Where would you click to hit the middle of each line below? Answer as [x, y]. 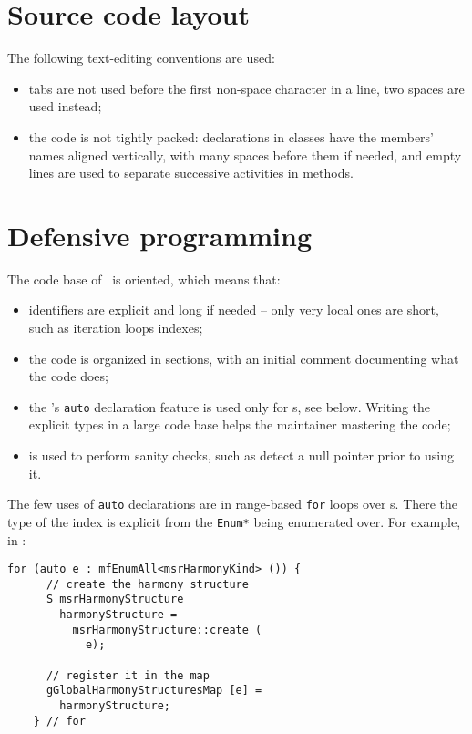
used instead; [65, 106]
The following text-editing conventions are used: [141, 58]
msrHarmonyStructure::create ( [167, 630]
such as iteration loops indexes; [116, 327]
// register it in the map [128, 675]
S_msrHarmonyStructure [115, 600]
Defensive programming [160, 235]
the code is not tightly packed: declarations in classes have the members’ [231, 136]
